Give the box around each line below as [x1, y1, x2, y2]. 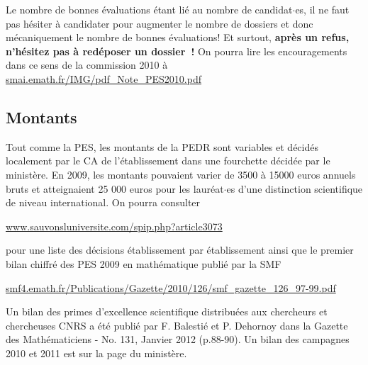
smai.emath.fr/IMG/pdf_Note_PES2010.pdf [6, 71, 202, 86]
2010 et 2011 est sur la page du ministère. [6, 345, 187, 360]
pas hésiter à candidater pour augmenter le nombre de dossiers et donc [6, 16, 313, 30]
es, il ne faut [295, 2, 350, 16]
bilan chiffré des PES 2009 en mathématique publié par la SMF [6, 256, 281, 271]
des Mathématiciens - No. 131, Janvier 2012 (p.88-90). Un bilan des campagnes [6, 332, 350, 347]
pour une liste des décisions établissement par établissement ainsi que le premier [6, 242, 354, 257]
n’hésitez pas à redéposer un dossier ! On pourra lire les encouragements [6, 43, 347, 58]
